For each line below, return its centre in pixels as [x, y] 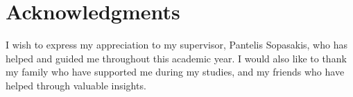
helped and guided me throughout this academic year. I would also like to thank [176, 58]
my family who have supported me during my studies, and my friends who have [175, 72]
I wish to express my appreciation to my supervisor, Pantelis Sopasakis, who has [176, 45]
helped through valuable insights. [76, 85]
